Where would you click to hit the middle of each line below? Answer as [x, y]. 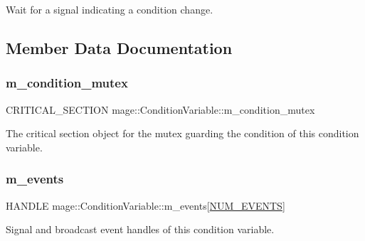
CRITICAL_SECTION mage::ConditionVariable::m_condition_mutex [160, 109]
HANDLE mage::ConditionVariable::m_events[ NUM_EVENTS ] [146, 205]
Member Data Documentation [119, 47]
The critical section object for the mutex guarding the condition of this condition [182, 133]
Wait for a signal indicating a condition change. [110, 9]
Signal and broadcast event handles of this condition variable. [140, 229]
